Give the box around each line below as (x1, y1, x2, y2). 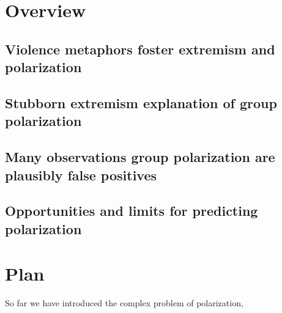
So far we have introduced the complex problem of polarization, (5, 296, 243, 309)
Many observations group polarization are (5, 147, 275, 166)
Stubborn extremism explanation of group (5, 93, 277, 112)
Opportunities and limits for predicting (5, 201, 258, 220)
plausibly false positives (5, 165, 157, 184)
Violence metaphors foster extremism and (5, 39, 275, 58)
